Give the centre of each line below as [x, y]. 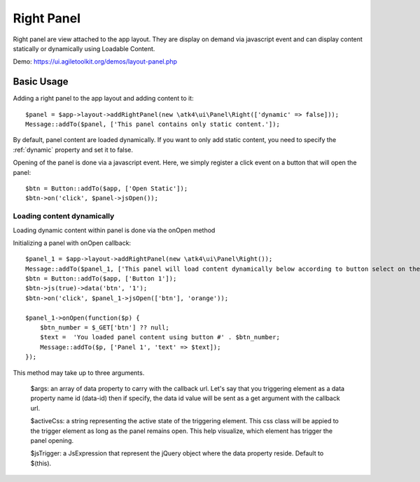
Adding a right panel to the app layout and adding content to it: [103, 99]
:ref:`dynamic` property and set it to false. [73, 150]
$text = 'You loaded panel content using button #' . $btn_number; [160, 337]
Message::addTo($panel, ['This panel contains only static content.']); [153, 125]
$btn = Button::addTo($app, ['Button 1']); [101, 279]
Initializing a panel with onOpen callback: [72, 243]
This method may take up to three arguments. [79, 373]
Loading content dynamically [64, 216]
